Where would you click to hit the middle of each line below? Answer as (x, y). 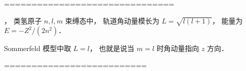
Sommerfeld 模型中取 (38, 48)
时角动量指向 (178, 48)
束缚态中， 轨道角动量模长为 (112, 20)
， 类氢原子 (23, 20)
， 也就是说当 (112, 48)
